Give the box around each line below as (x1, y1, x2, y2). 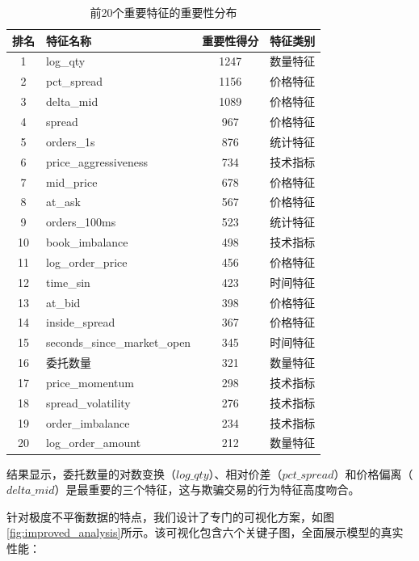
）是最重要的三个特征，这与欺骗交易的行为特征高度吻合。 (54, 481, 360, 498)
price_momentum (46, 373, 134, 390)
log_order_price (46, 253, 128, 270)
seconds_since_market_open (46, 334, 191, 351)
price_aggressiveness (46, 153, 148, 170)
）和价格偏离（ (333, 465, 413, 482)
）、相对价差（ (208, 465, 283, 482)
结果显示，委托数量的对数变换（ (6, 465, 176, 482)
